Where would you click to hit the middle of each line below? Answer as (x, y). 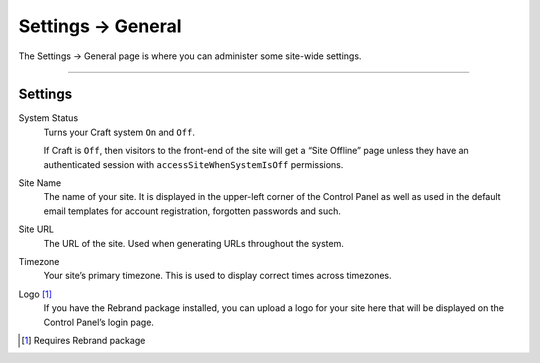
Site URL (36, 229)
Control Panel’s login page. (99, 322)
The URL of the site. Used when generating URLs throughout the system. (193, 243)
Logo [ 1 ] (35, 294)
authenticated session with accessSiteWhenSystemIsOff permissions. (193, 164)
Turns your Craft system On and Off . (119, 132)
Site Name (40, 183)
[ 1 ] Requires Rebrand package (83, 340)
